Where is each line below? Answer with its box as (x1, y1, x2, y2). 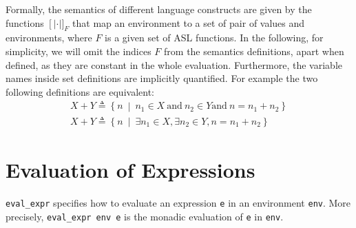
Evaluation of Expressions (6, 156, 255, 184)
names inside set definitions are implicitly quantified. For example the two (6, 71, 318, 85)
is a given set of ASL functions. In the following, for (105, 30, 324, 45)
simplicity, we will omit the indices (6, 43, 151, 58)
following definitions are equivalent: (6, 84, 154, 99)
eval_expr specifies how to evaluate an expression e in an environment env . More (6, 196, 351, 210)
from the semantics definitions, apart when (164, 43, 344, 58)
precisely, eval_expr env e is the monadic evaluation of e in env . (6, 209, 284, 223)
